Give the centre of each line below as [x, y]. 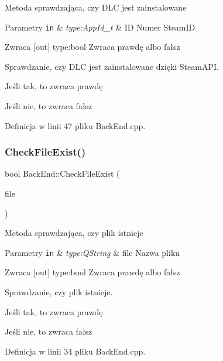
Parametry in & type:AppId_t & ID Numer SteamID [100, 27]
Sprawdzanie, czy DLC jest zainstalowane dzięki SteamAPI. [112, 66]
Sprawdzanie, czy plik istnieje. [59, 292]
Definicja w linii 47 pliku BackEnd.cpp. [75, 125]
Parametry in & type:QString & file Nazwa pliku [92, 252]
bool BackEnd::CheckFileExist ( [62, 173]
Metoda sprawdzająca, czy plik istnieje [74, 233]
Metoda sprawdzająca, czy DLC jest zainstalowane [96, 7]
